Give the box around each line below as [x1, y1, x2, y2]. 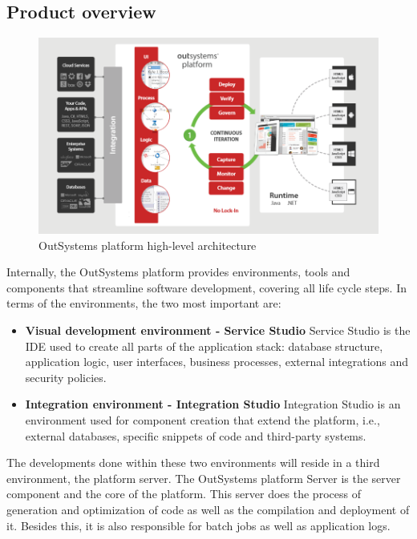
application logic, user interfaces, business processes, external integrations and [25, 353, 409, 370]
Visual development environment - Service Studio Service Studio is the [25, 322, 411, 339]
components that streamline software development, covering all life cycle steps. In [6, 279, 407, 296]
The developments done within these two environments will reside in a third [6, 454, 380, 471]
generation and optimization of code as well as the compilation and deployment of [6, 501, 410, 517]
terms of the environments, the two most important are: [6, 295, 281, 312]
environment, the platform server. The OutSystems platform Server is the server [6, 469, 401, 486]
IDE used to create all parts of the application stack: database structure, [25, 337, 383, 354]
